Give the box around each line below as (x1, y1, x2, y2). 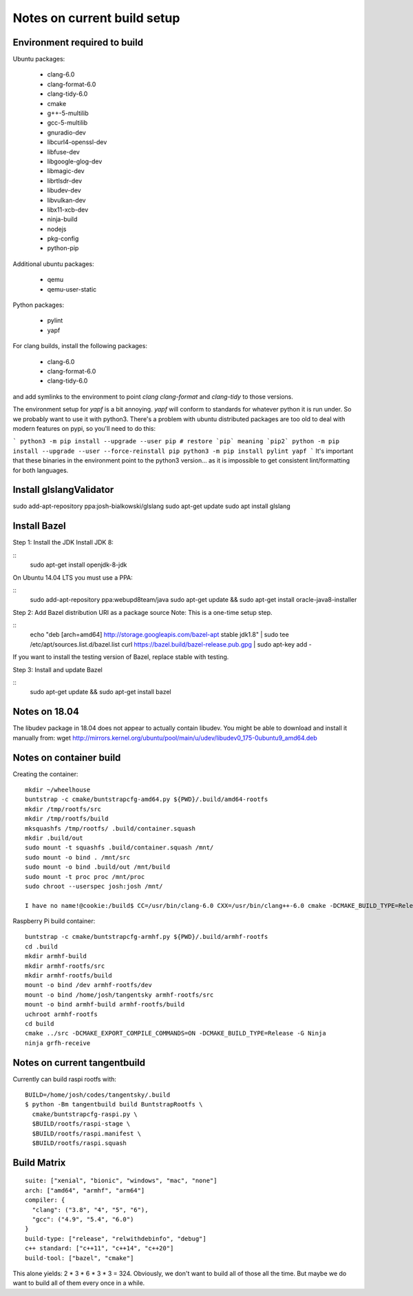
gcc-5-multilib (47, 119, 88, 127)
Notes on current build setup (12, 10, 180, 26)
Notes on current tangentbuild (12, 1057, 146, 1069)
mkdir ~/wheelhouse (25, 786, 91, 793)
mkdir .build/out (25, 834, 83, 842)
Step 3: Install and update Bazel (12, 665, 103, 674)
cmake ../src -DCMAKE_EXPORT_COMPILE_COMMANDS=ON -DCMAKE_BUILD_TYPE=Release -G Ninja (25, 1029, 326, 1037)
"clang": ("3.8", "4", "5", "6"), (32, 1206, 149, 1213)
